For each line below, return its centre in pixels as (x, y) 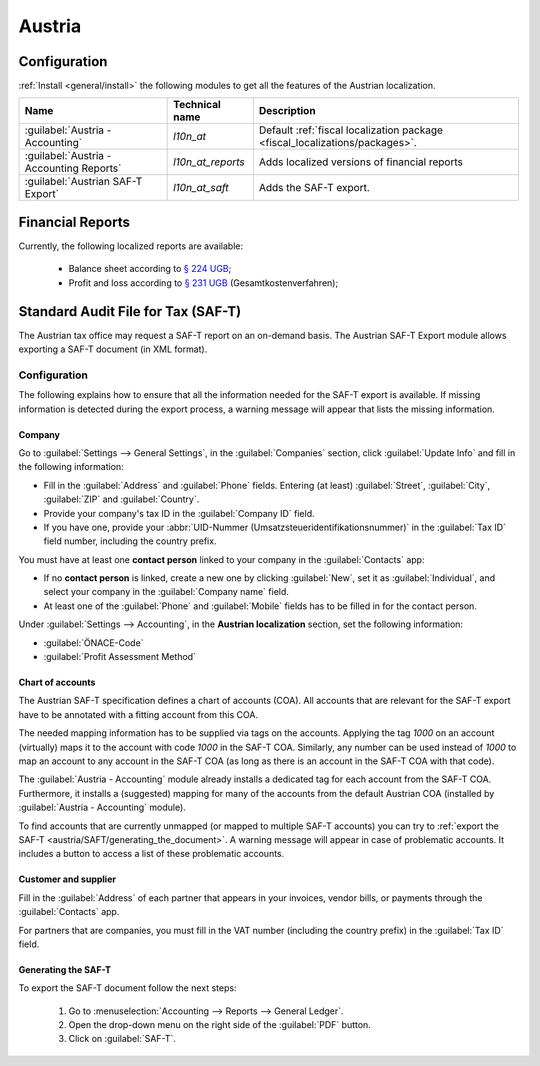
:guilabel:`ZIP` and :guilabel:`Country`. (121, 499)
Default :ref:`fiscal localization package (351, 130)
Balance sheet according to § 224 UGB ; (150, 269)
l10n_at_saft (201, 188)
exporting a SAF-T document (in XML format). (113, 349)
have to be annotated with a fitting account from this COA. (138, 714)
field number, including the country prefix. (130, 541)
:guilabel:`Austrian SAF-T (83, 182)
